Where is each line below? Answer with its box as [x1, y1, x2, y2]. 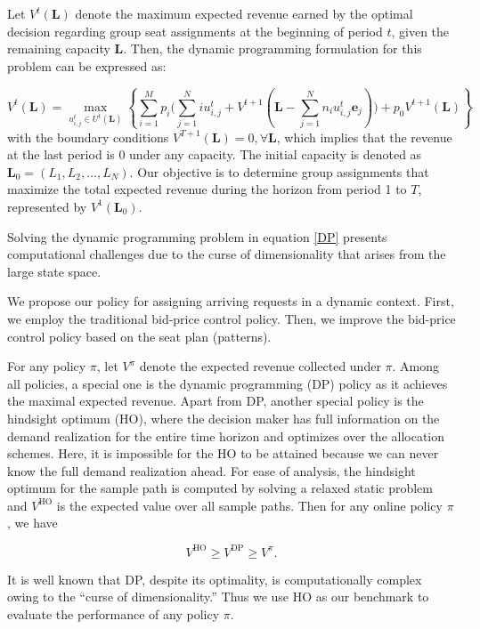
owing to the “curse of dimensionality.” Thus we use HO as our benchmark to [7, 587, 429, 606]
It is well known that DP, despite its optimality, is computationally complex [7, 569, 422, 588]
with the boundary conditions [7, 127, 169, 146]
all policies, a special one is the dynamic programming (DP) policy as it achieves [7, 374, 448, 392]
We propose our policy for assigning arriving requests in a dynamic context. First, [7, 292, 454, 310]
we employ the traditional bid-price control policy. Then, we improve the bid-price [7, 309, 456, 327]
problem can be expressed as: [7, 56, 167, 75]
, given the [391, 21, 450, 40]
